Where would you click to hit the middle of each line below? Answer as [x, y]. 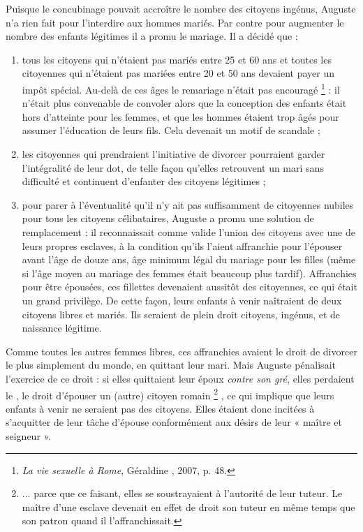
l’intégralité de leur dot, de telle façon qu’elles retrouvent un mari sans [173, 167]
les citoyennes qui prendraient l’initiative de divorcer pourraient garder [173, 154]
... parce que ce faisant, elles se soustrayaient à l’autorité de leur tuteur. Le [182, 493]
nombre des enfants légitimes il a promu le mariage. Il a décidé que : [152, 36]
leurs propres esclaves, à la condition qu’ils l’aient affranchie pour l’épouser [182, 245]
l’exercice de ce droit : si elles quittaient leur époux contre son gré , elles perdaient [180, 378]
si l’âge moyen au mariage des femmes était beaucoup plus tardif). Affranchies [189, 273]
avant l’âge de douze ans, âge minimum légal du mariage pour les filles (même [189, 259]
